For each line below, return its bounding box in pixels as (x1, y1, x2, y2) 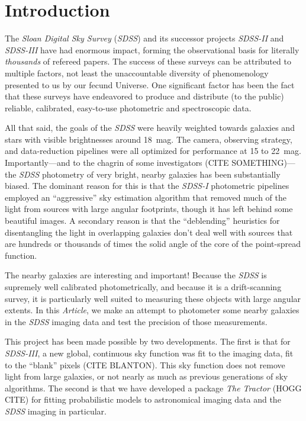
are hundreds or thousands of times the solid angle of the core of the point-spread (5, 237, 301, 250)
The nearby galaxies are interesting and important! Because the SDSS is (5, 269, 267, 281)
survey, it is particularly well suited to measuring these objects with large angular (5, 292, 301, 304)
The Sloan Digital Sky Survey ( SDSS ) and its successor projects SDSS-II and (5, 32, 284, 44)
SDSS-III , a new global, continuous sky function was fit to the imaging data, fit (5, 346, 294, 359)
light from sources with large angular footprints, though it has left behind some (5, 203, 293, 215)
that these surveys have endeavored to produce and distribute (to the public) (5, 90, 284, 102)
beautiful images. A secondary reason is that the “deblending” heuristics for (5, 214, 280, 227)
